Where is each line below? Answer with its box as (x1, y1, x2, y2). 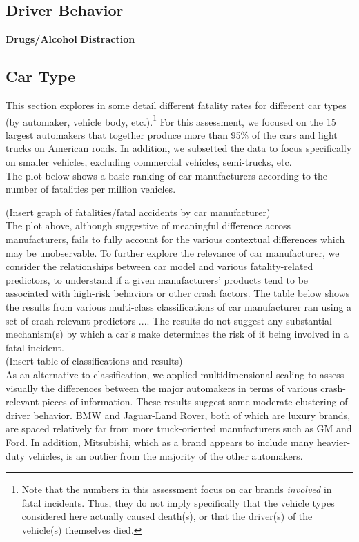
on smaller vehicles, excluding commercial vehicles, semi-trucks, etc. (6, 155, 292, 169)
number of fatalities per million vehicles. (6, 182, 176, 196)
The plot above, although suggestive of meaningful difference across (6, 218, 291, 233)
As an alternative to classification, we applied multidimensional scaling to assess (6, 367, 345, 381)
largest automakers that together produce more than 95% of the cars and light (6, 127, 338, 142)
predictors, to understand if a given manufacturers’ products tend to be (6, 272, 309, 287)
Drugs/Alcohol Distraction (6, 32, 135, 46)
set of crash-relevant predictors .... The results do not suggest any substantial (6, 313, 332, 327)
